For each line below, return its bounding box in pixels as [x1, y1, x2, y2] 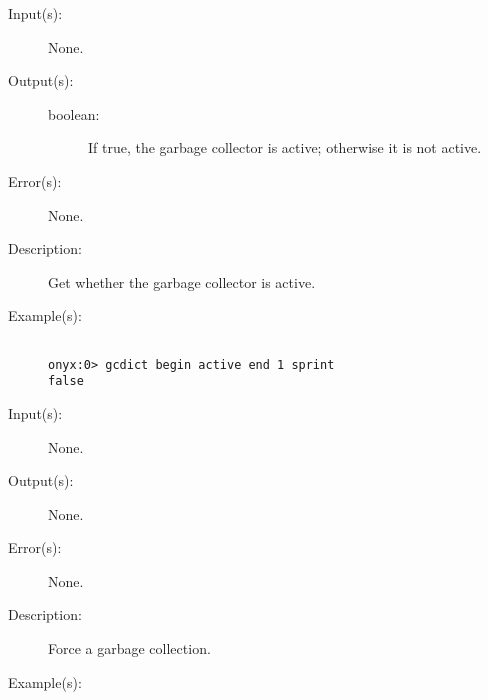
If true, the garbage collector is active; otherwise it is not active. [88, 137, 482, 158]
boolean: [48, 103, 100, 124]
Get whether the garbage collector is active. [48, 271, 316, 292]
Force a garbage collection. [48, 638, 211, 659]
